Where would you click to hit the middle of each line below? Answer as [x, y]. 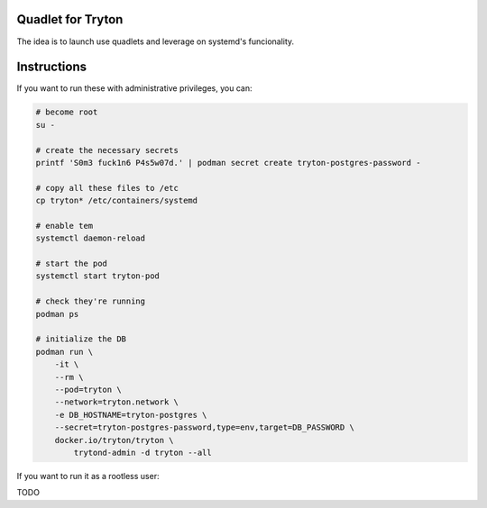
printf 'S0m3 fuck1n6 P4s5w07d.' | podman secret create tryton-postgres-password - [228, 163]
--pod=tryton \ [88, 390]
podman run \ [64, 352]
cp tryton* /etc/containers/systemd [117, 201]
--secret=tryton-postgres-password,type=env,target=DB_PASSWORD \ [205, 427]
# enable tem [64, 226]
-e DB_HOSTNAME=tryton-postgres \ [131, 415]
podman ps [57, 314]
